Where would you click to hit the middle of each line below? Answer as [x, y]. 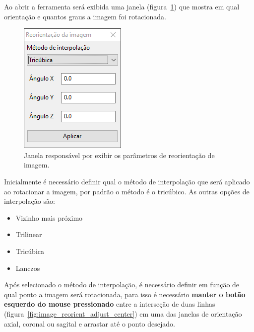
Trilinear [29, 234]
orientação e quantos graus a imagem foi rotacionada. [85, 16]
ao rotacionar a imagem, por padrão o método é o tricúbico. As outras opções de [127, 191]
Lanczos [28, 268]
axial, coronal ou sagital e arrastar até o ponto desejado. [90, 323]
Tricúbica [30, 251]
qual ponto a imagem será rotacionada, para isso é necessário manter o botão [125, 294]
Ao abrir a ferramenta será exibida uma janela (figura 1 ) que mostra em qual [122, 6]
